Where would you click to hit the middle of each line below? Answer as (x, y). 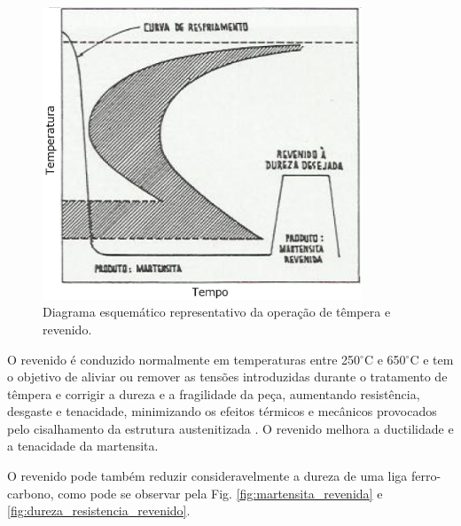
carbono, (31, 493)
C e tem (432, 359)
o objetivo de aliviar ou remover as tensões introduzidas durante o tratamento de (227, 377)
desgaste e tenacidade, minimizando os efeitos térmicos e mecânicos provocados (222, 411)
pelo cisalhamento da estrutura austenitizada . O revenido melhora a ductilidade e (230, 428)
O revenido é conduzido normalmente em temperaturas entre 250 (184, 359)
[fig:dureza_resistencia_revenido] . (99, 510)
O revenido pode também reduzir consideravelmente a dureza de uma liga (207, 476)
